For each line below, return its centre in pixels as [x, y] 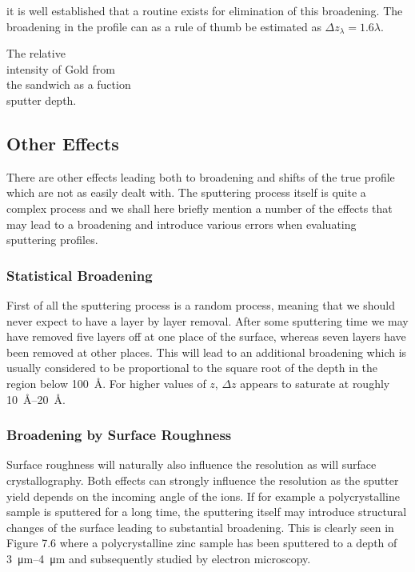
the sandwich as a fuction [69, 84]
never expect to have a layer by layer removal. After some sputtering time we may [207, 320]
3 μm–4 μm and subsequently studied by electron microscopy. [159, 558]
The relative [36, 53]
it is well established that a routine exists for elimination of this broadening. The [205, 10]
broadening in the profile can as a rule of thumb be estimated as [164, 26]
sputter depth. [42, 100]
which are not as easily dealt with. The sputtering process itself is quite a [186, 192]
